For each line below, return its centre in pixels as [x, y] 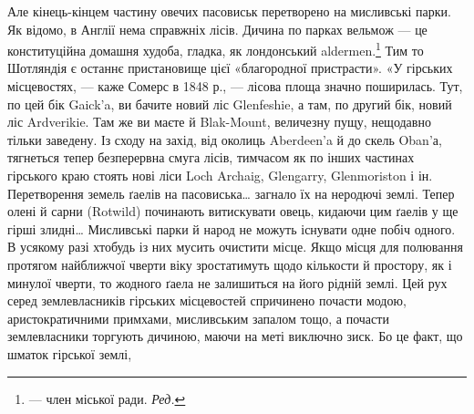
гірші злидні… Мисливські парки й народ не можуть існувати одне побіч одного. [232, 228]
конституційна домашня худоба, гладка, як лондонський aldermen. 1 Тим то [216, 49]
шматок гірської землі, [70, 353]
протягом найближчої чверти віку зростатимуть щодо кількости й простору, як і [230, 264]
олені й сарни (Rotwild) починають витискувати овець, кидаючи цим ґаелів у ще [233, 211]
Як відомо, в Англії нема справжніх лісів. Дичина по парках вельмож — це [217, 29]
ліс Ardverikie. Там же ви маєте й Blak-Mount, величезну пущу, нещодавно [219, 122]
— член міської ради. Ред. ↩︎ [107, 398]
